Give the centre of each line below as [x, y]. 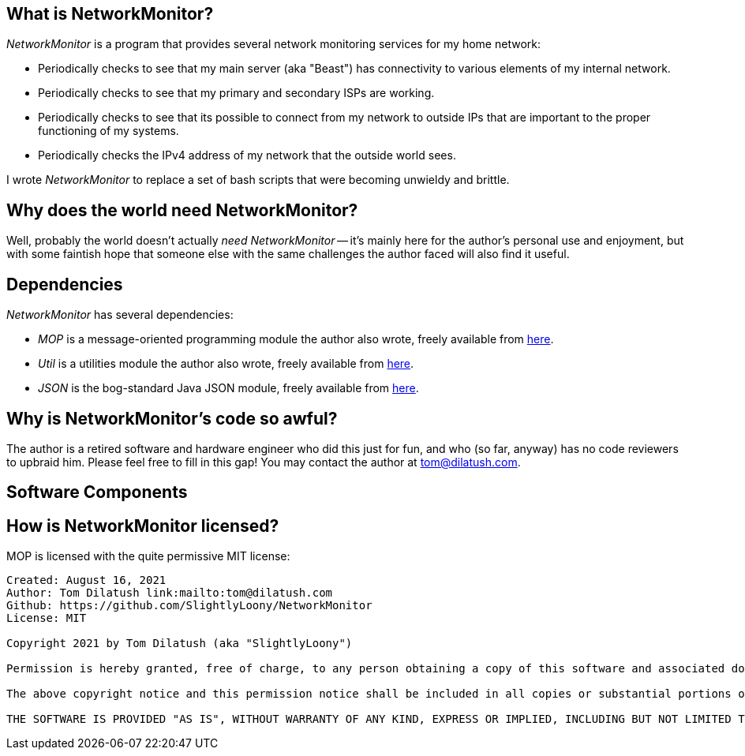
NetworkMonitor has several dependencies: [120, 315]
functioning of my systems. [109, 131]
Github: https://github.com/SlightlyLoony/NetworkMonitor [189, 606]
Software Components [97, 492]
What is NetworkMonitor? [110, 14]
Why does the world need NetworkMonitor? [182, 210]
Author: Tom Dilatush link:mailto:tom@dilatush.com [170, 593]
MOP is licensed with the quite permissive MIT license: [148, 556]
